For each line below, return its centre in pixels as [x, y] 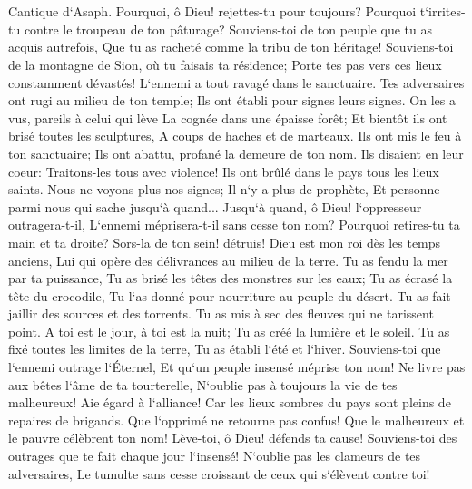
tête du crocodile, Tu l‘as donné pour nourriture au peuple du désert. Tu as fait [230, 295]
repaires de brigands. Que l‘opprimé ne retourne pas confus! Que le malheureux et [236, 420]
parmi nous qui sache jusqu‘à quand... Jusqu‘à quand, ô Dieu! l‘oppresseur [215, 206]
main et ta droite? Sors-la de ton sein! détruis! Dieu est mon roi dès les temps [225, 242]
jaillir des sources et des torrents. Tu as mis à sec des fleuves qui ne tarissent [221, 313]
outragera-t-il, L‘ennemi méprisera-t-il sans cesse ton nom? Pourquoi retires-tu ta [234, 225]
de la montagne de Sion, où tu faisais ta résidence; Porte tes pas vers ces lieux [225, 64]
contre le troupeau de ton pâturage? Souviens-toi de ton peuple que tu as [228, 29]
